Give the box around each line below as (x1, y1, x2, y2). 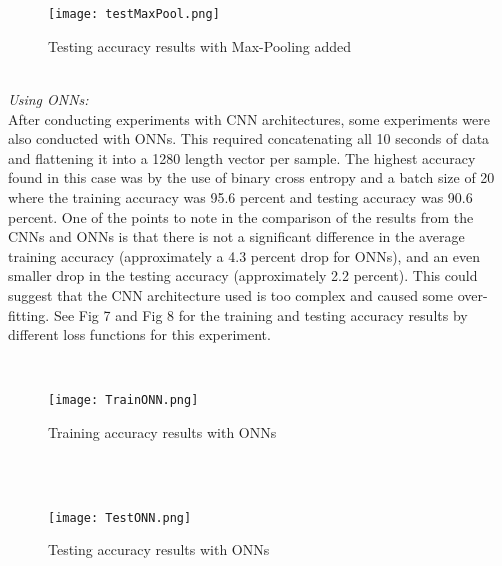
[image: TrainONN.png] (48, 393, 199, 408)
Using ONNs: (8, 89, 89, 110)
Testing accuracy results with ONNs (48, 539, 270, 560)
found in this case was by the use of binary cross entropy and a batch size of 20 (8, 167, 495, 188)
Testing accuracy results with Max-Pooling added (48, 35, 352, 56)
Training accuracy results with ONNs (48, 422, 277, 442)
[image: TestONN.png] (48, 510, 192, 525)
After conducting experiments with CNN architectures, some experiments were (8, 108, 490, 129)
